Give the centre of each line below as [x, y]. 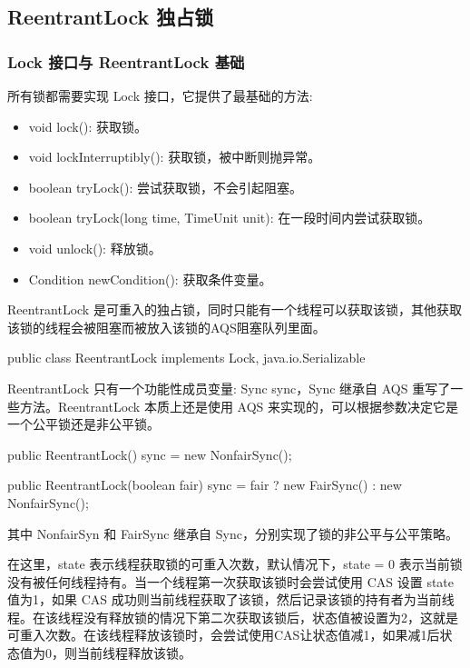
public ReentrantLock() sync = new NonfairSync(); [150, 454]
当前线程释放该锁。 [134, 653]
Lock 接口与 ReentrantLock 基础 [126, 61]
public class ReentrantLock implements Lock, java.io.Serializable [186, 358]
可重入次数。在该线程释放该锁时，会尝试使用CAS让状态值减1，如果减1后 [224, 635]
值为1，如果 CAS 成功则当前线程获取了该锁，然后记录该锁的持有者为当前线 [231, 599]
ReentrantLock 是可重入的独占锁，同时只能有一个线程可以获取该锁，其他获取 [235, 309]
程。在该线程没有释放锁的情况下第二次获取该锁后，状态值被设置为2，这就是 [233, 617]
